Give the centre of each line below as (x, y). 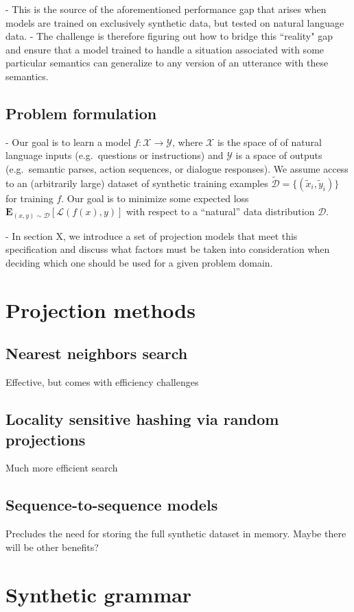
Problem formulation (81, 113)
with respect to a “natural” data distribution (221, 211)
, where (188, 142)
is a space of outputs (279, 155)
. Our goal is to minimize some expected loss (155, 198)
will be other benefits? (52, 547)
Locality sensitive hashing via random (142, 419)
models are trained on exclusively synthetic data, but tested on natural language (175, 22)
